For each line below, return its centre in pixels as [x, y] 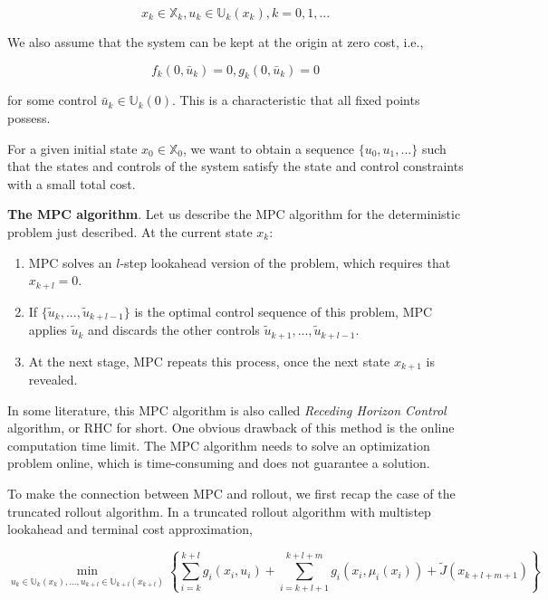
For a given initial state [72, 148]
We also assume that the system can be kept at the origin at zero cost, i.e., [216, 42]
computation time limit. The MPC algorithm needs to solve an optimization [219, 445]
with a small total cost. [72, 183]
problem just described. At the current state [130, 231]
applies [48, 330]
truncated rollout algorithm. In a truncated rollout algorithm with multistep [219, 511]
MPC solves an [70, 262]
